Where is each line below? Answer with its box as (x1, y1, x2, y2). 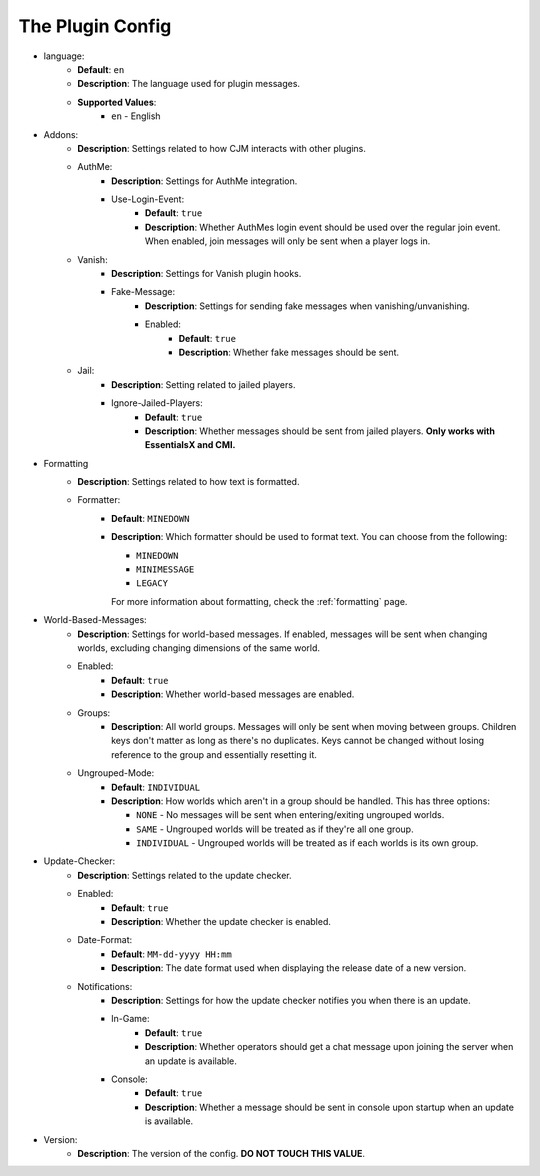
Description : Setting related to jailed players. (111, 378, 296, 390)
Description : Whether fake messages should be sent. (178, 346, 400, 358)
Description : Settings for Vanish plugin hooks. (111, 268, 302, 280)
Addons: (43, 128, 79, 140)
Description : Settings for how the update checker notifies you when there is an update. (111, 994, 472, 1006)
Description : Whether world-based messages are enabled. (111, 688, 355, 700)
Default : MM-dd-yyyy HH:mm (111, 948, 232, 960)
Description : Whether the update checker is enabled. (111, 916, 332, 928)
